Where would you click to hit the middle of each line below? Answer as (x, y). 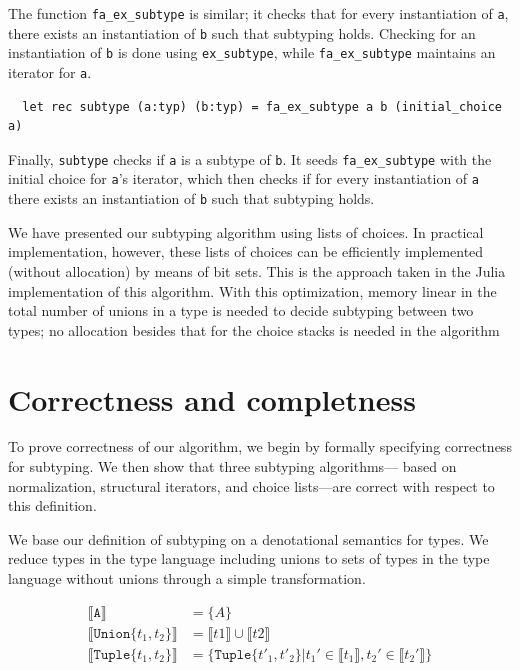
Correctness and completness (212, 398)
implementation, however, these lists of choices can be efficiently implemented (246, 251)
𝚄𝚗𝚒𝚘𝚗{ (115, 633)
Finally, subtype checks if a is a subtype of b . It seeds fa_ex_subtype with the (250, 158)
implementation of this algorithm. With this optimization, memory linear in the (252, 290)
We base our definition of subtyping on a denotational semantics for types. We (248, 538)
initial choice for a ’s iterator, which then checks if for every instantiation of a (243, 178)
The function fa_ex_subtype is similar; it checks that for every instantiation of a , (258, 13)
